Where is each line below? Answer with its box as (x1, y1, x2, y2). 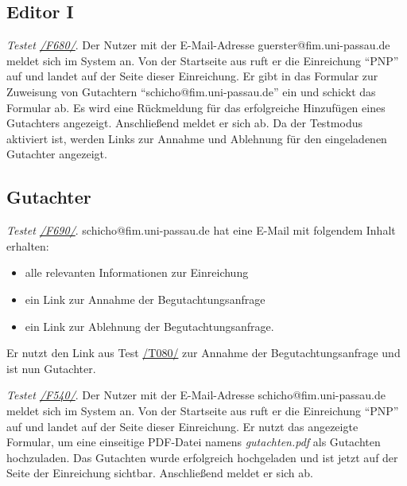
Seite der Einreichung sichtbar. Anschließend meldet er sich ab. (6, 465, 313, 481)
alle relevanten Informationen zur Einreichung (25, 264, 249, 281)
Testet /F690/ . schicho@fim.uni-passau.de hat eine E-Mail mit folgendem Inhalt (6, 222, 396, 239)
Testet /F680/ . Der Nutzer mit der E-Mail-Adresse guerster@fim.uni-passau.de (6, 37, 390, 53)
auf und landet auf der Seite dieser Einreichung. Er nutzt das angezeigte (6, 418, 359, 434)
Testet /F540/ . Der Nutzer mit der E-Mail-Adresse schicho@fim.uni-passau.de (6, 387, 386, 403)
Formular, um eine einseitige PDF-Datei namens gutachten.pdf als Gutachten (6, 434, 381, 450)
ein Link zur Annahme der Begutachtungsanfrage (25, 290, 266, 307)
